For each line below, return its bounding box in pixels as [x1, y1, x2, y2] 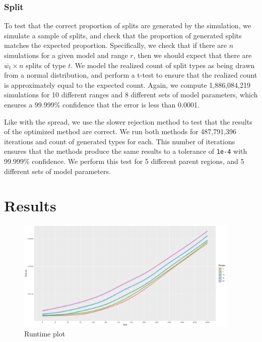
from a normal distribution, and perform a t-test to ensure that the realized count [4, 70, 257, 80]
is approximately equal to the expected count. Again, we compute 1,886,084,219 [4, 79, 250, 90]
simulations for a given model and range [4, 50, 128, 60]
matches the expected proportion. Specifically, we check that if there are [4, 40, 227, 50]
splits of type [25, 60, 66, 70]
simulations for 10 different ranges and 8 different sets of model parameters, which [4, 89, 258, 100]
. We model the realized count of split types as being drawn [71, 60, 255, 70]
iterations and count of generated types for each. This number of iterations [4, 136, 235, 146]
